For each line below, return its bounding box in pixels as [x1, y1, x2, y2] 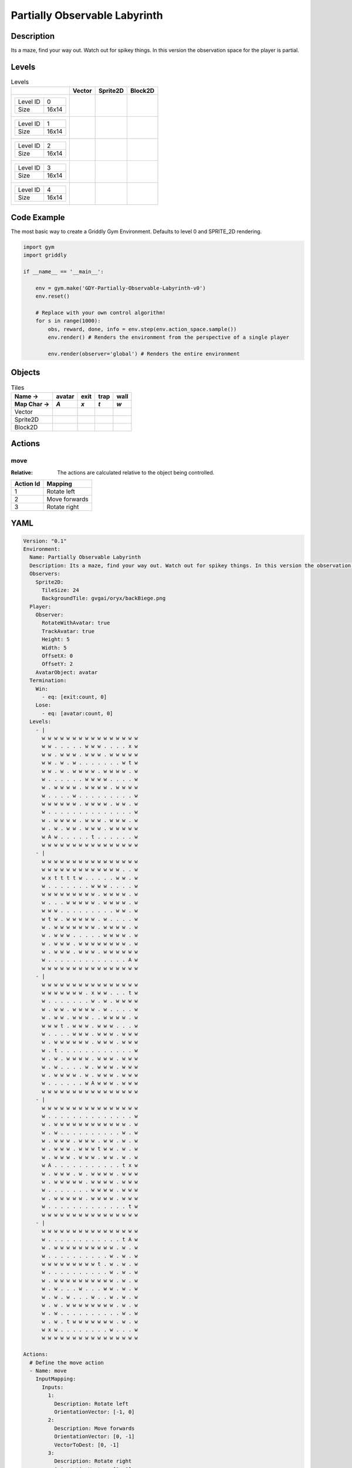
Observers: [29, 570, 61, 577]
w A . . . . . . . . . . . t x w [42, 1162, 138, 1169]
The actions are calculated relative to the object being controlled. [57, 469, 215, 476]
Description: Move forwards [53, 1425, 135, 1432]
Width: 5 [42, 644, 67, 651]
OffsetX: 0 [42, 652, 73, 659]
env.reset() [35, 293, 70, 299]
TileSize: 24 [42, 587, 79, 593]
